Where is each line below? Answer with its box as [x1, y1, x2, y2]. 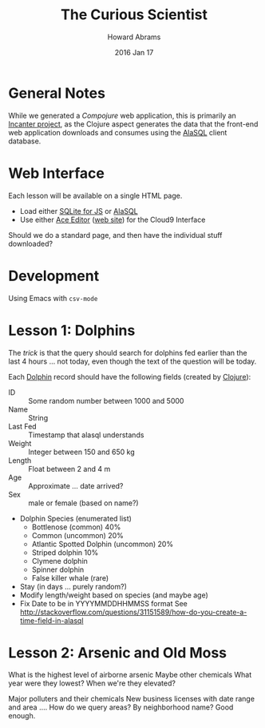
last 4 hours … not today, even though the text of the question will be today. [8, 356, 257, 366]
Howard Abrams [107, 32, 161, 42]
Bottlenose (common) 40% [31, 522, 121, 532]
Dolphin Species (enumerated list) [19, 513, 132, 523]
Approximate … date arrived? [28, 481, 124, 490]
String [28, 412, 49, 422]
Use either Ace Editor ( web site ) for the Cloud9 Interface [19, 215, 206, 224]
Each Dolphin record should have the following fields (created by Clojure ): [8, 372, 251, 381]
